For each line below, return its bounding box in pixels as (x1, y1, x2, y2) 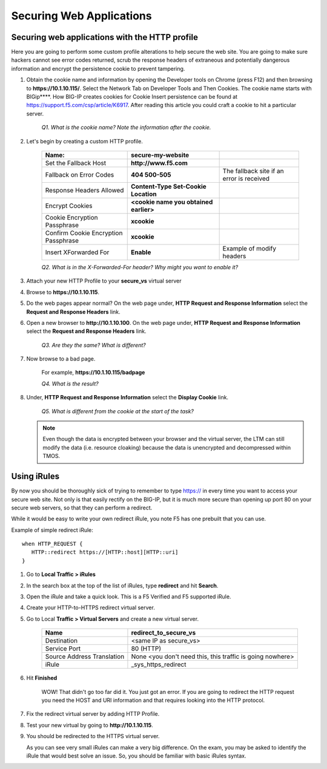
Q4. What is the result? (41, 380, 99, 387)
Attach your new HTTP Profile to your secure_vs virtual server (26, 277, 182, 284)
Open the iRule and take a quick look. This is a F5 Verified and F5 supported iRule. (26, 593, 231, 600)
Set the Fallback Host (45, 159, 106, 167)
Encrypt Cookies (45, 201, 93, 210)
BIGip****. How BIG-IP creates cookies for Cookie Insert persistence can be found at (26, 93, 238, 100)
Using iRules (11, 471, 60, 482)
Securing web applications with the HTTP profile (11, 32, 199, 42)
